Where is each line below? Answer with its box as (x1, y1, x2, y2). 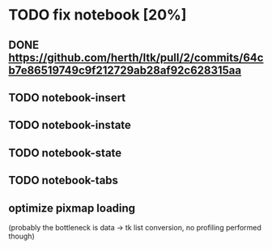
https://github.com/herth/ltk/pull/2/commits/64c (8, 50, 264, 64)
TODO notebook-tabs (8, 174, 119, 187)
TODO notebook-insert (8, 91, 126, 105)
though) (8, 231, 35, 241)
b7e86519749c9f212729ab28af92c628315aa (8, 63, 242, 77)
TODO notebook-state (8, 146, 122, 160)
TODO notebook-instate (8, 118, 132, 132)
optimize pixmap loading (8, 201, 136, 215)
